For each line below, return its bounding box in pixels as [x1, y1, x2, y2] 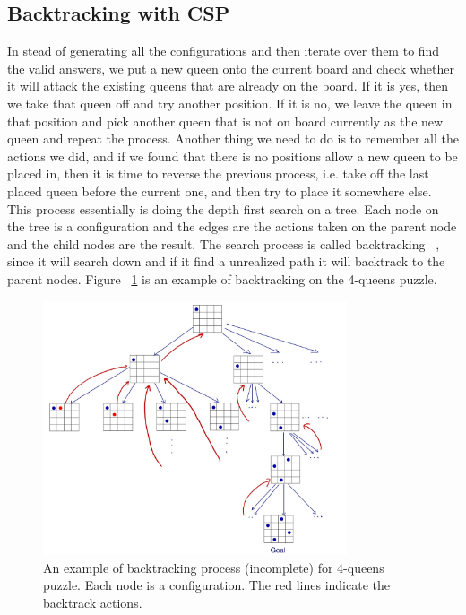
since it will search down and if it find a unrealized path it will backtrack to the [7, 252, 445, 271]
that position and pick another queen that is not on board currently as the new [7, 111, 444, 130]
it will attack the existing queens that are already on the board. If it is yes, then [7, 76, 448, 95]
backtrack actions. [43, 593, 142, 611]
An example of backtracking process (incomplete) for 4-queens [43, 558, 384, 576]
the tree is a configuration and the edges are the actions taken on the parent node [7, 217, 457, 236]
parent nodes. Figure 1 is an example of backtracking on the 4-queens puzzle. [7, 269, 437, 288]
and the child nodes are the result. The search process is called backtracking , [7, 234, 440, 253]
